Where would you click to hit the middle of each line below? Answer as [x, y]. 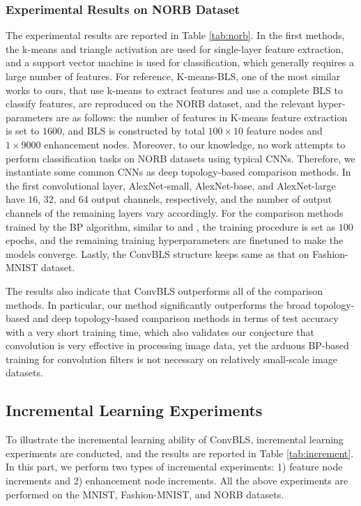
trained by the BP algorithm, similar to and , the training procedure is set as [171, 226]
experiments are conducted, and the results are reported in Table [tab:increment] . [180, 453]
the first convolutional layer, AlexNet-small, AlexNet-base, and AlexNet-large [171, 185]
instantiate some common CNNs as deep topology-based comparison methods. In [178, 172]
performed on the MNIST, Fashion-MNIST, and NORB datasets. [145, 494]
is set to [23, 131]
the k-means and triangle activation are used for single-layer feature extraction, [175, 48]
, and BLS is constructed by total [133, 131]
